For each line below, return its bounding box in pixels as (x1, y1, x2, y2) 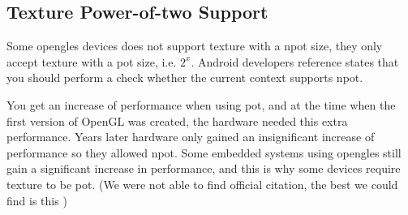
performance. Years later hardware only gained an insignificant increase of (6, 128, 375, 145)
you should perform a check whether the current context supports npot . (6, 69, 363, 86)
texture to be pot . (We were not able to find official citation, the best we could (6, 175, 398, 192)
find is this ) (6, 191, 67, 209)
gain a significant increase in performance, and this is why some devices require (6, 160, 401, 177)
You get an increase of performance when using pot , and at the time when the (6, 96, 396, 113)
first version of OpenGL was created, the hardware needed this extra (6, 112, 348, 129)
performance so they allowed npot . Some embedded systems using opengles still (6, 144, 402, 161)
